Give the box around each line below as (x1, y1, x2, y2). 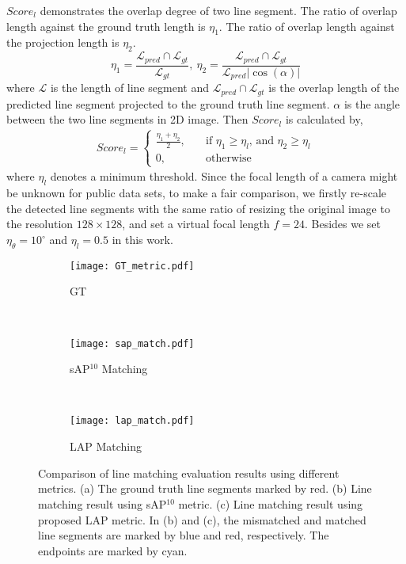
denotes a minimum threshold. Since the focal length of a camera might (50, 168, 398, 185)
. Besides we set (304, 215, 381, 232)
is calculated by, (285, 111, 363, 128)
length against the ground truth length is (6, 17, 206, 34)
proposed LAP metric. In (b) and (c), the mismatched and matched (38, 511, 366, 528)
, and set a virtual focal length (122, 215, 270, 232)
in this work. (112, 231, 173, 247)
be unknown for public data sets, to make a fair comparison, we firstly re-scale (6, 185, 387, 201)
